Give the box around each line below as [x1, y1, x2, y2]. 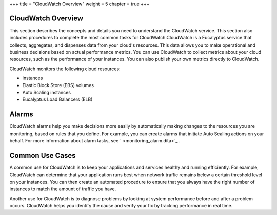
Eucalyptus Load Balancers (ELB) [22, 96, 93, 102]
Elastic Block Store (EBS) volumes [22, 82, 94, 88]
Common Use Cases [9, 151, 76, 160]
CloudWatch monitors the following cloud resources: [9, 66, 121, 72]
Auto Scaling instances [22, 90, 71, 96]
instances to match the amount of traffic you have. [9, 186, 116, 192]
